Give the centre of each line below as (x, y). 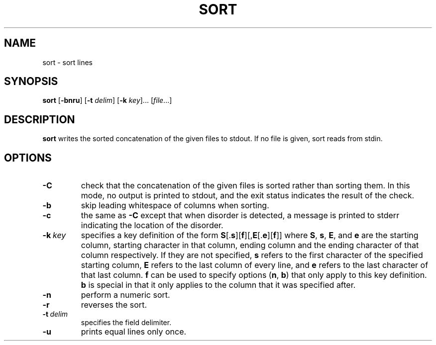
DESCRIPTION (40, 119)
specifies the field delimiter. (126, 323)
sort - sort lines (67, 62)
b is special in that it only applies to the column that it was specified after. (218, 285)
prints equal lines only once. (134, 332)
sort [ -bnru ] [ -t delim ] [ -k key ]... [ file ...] (107, 100)
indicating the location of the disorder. (152, 225)
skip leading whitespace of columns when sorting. (175, 206)
